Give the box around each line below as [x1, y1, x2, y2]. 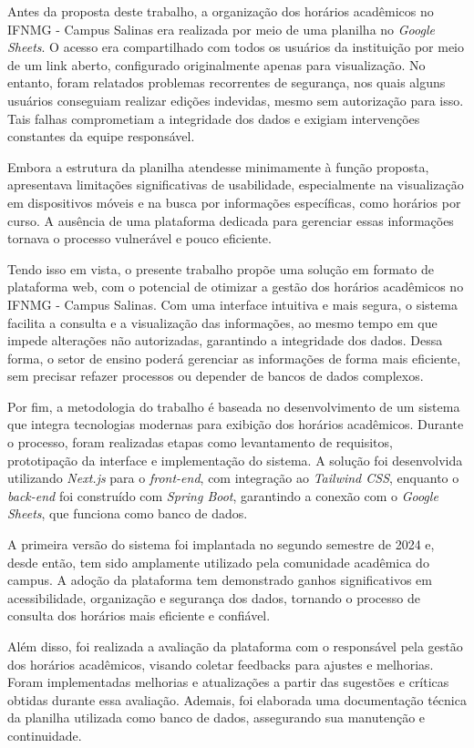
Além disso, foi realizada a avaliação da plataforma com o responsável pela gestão [7, 637, 463, 655]
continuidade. [7, 725, 82, 744]
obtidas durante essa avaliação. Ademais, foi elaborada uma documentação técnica [7, 690, 467, 709]
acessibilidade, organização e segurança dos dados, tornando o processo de [7, 588, 420, 607]
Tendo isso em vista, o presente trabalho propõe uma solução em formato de [7, 259, 434, 278]
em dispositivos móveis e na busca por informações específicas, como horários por [7, 192, 461, 211]
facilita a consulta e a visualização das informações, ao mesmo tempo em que [7, 313, 438, 332]
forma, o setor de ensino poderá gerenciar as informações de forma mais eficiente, [7, 348, 461, 367]
